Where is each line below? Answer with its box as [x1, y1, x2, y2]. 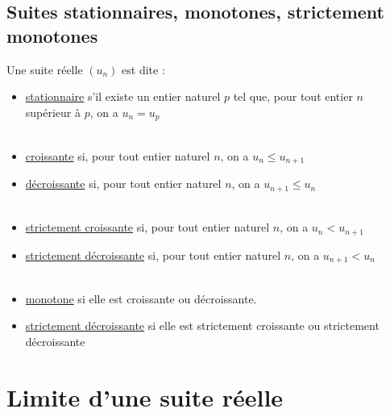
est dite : [122, 60, 165, 77]
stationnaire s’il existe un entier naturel [25, 88, 221, 105]
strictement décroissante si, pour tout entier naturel [25, 246, 281, 263]
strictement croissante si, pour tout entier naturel [25, 219, 270, 236]
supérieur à [25, 103, 81, 120]
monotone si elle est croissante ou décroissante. [25, 290, 257, 307]
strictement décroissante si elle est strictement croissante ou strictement [25, 317, 380, 334]
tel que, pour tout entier [233, 88, 353, 105]
